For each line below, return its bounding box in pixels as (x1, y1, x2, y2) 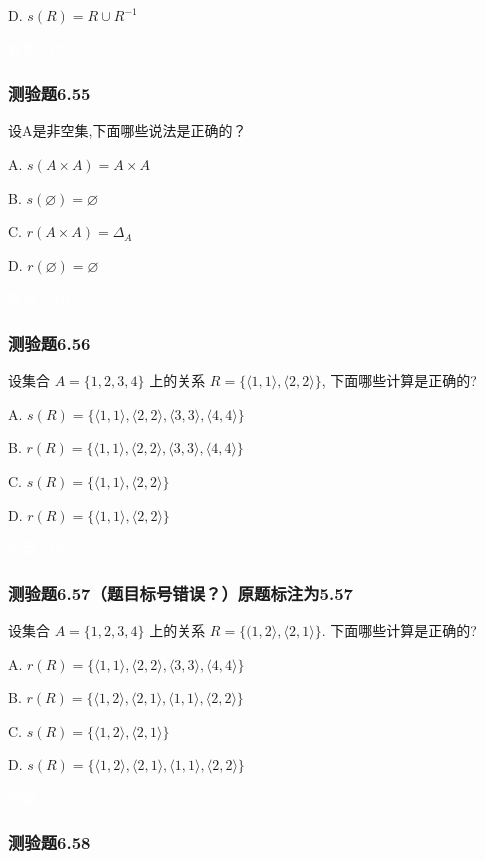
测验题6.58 (8, 830, 91, 855)
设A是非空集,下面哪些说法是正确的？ (8, 120, 247, 141)
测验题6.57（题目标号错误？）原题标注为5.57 (8, 580, 353, 605)
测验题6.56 (8, 330, 91, 355)
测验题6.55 (8, 81, 91, 106)
